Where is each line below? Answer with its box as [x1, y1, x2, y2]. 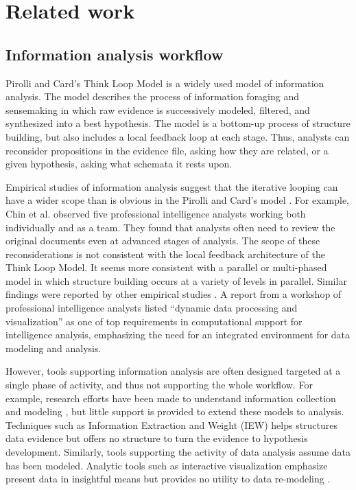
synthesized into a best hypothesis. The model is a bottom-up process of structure [5, 116, 351, 130]
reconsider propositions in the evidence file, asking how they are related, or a [5, 143, 329, 157]
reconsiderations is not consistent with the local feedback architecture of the [5, 246, 326, 261]
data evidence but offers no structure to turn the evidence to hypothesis [5, 431, 308, 445]
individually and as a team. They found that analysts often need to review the [5, 220, 335, 234]
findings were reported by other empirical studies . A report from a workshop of [5, 287, 342, 301]
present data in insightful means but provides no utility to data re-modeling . [5, 471, 331, 486]
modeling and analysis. [5, 340, 102, 355]
